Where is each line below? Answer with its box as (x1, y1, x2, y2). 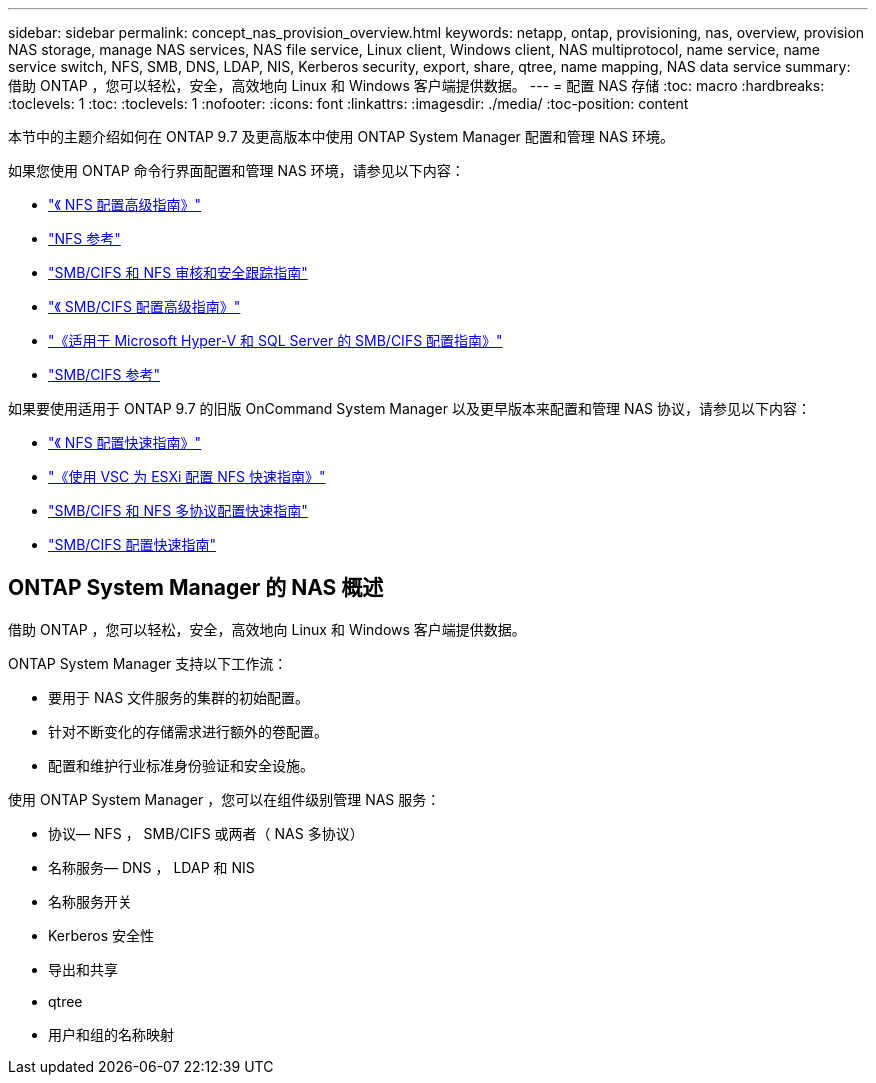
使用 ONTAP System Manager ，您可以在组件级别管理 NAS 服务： (8, 790, 441, 808)
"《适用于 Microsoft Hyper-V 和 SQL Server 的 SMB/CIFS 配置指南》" (48, 332, 503, 349)
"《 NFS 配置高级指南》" (48, 196, 202, 213)
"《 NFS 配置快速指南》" (48, 434, 202, 451)
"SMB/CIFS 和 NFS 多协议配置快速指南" (48, 502, 308, 519)
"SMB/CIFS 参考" (48, 366, 161, 383)
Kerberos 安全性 (48, 926, 154, 944)
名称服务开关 (48, 892, 132, 910)
